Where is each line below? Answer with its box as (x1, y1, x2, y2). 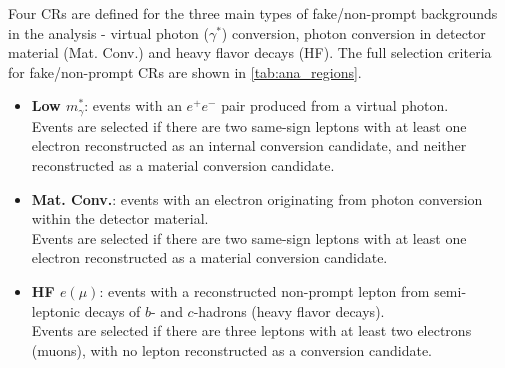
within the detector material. (31, 208, 209, 229)
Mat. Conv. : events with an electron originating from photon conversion (31, 188, 483, 209)
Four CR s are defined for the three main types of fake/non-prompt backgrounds (8, 3, 498, 23)
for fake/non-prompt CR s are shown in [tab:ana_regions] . (8, 61, 362, 82)
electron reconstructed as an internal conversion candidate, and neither (31, 135, 467, 156)
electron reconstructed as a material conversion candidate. (31, 247, 388, 268)
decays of (84, 300, 141, 321)
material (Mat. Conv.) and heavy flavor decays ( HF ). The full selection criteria (8, 42, 492, 63)
